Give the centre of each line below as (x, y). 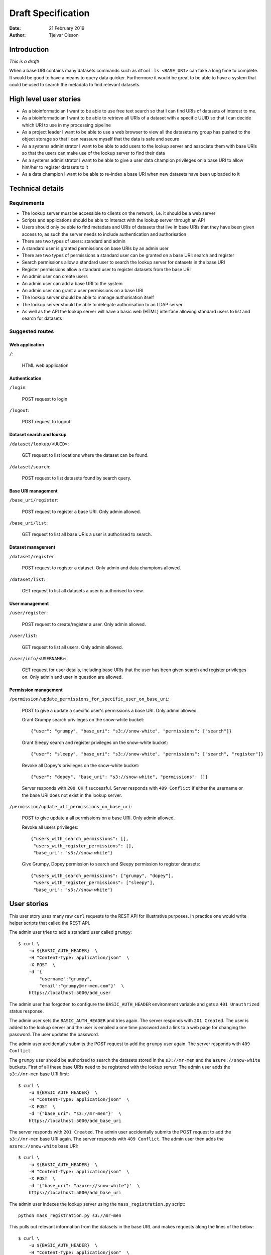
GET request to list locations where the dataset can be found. (85, 455)
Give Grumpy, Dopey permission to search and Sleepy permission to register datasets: (111, 864)
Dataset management (32, 547)
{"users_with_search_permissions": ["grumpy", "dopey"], (102, 875)
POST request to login (45, 399)
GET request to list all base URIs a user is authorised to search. (87, 534)
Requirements (27, 203)
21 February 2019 (67, 28)
